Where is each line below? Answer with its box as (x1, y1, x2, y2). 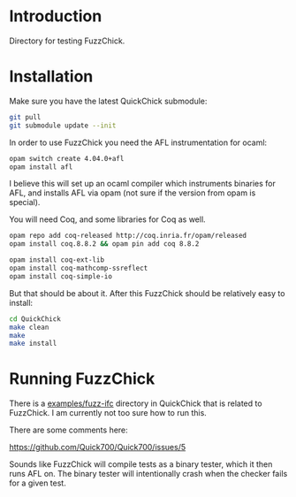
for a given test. (9, 478, 66, 488)
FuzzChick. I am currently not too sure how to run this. (9, 408, 208, 418)
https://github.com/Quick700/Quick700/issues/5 (9, 442, 186, 453)
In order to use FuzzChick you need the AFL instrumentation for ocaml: (9, 137, 268, 148)
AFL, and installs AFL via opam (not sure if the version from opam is (9, 187, 256, 198)
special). (9, 197, 41, 208)
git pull (9, 112, 42, 121)
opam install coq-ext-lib (9, 256, 104, 264)
